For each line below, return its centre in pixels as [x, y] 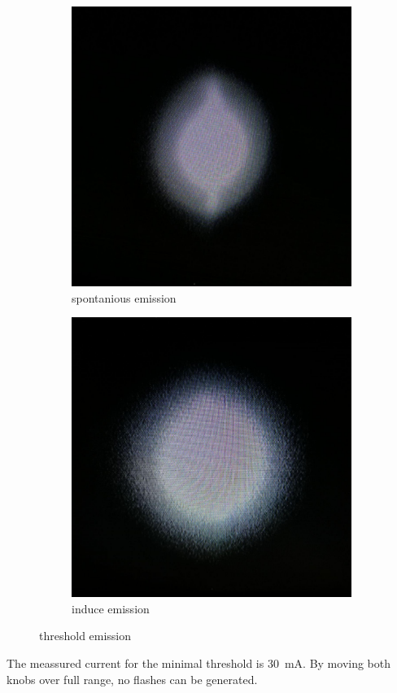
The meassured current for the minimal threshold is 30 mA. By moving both [199, 662]
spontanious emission [124, 297]
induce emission [111, 608]
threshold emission [85, 636]
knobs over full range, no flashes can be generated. [132, 679]
